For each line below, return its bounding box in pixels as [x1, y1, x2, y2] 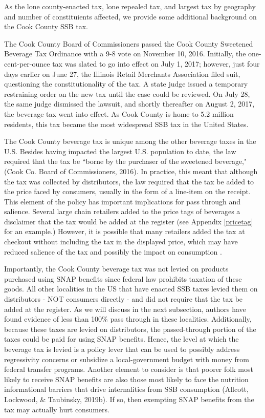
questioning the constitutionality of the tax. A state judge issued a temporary [4, 78, 248, 89]
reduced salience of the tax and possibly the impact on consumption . [4, 246, 222, 257]
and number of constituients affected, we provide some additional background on [4, 11, 257, 22]
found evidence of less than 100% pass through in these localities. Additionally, [4, 313, 252, 324]
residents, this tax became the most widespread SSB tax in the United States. [4, 118, 249, 129]
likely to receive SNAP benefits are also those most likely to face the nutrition [4, 373, 249, 384]
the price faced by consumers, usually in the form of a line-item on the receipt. [4, 186, 251, 197]
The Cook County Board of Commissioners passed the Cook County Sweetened [4, 38, 253, 49]
